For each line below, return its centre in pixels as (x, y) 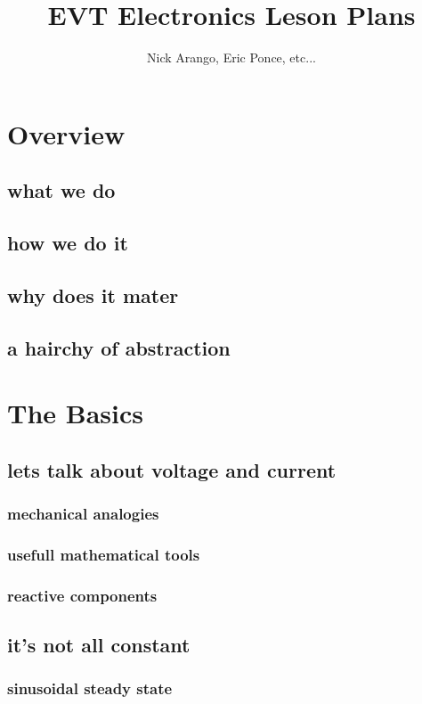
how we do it (68, 243)
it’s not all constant (99, 645)
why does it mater (93, 295)
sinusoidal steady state (90, 688)
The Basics (75, 413)
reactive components (82, 595)
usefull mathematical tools (104, 554)
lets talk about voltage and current (172, 469)
